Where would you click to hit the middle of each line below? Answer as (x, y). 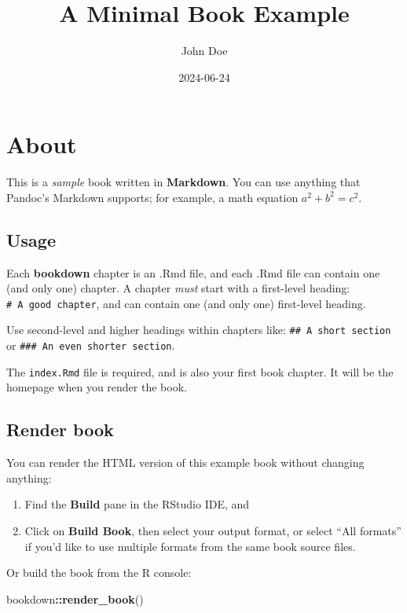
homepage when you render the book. (97, 387)
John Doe (204, 51)
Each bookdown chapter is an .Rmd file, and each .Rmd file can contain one (193, 272)
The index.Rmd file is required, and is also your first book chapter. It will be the (200, 371)
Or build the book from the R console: (99, 573)
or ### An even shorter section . (91, 345)
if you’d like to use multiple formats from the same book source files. (190, 546)
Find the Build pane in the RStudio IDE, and (137, 504)
